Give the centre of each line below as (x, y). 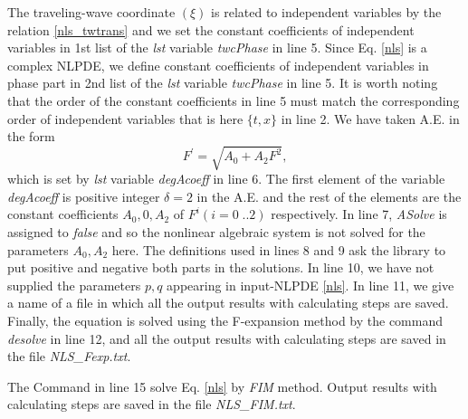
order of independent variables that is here (125, 118)
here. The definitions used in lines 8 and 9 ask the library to (279, 249)
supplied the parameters (74, 285)
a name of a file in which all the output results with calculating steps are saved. (228, 303)
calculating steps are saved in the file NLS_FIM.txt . (152, 404)
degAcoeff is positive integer (84, 196)
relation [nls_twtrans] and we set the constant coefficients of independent (211, 29)
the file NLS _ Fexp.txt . (69, 356)
